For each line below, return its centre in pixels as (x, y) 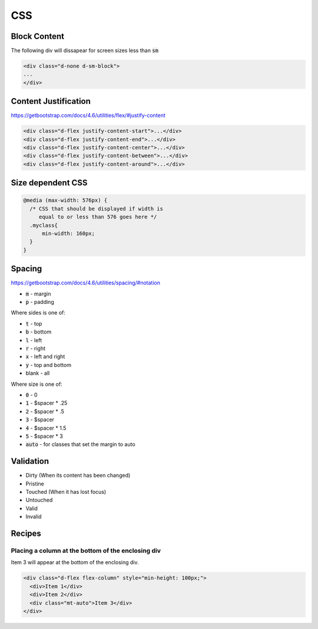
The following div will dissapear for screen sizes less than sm (85, 51)
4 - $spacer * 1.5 (46, 428)
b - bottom (39, 332)
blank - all (38, 373)
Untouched (39, 500)
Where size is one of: (37, 384)
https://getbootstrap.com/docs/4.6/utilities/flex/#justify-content (88, 116)
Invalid (34, 517)
